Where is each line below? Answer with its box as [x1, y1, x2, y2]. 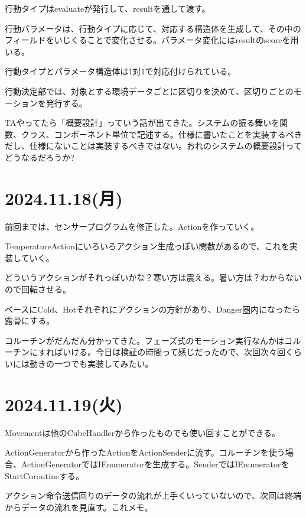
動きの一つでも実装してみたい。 [29, 357, 154, 369]
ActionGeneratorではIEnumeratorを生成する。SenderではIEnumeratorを [21, 457, 289, 470]
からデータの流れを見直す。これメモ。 [5, 500, 153, 513]
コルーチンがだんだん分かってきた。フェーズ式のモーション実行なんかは [5, 334, 285, 346]
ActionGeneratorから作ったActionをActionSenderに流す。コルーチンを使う [5, 446, 285, 459]
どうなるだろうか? [5, 151, 74, 163]
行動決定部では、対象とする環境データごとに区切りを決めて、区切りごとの [5, 84, 294, 97]
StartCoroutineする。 [5, 469, 84, 482]
